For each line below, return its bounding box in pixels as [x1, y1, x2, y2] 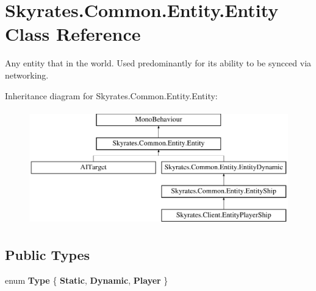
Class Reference [5, 21, 141, 46]
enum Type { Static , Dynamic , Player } [5, 273, 168, 286]
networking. [5, 68, 49, 81]
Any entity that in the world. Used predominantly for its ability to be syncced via [5, 57, 312, 69]
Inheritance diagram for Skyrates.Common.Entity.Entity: [5, 89, 218, 102]
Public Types [5, 245, 90, 264]
